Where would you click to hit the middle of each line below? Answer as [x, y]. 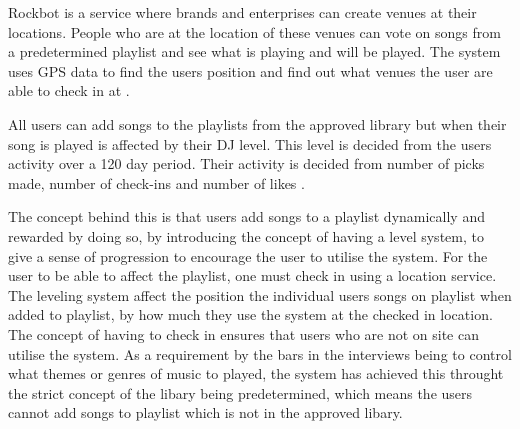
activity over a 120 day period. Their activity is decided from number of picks [246, 163]
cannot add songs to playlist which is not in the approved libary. [205, 412]
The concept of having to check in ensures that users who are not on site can [244, 333]
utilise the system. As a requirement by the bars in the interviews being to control [260, 353]
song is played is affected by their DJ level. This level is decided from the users [250, 143]
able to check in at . [69, 90]
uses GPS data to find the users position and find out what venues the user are [250, 70]
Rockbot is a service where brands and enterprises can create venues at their [242, 12]
